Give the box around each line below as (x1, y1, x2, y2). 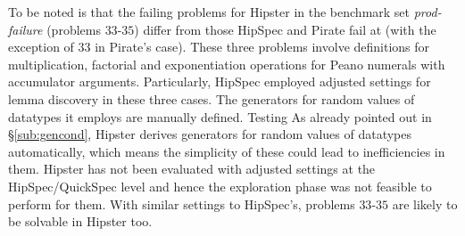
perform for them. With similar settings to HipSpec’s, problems (8, 194, 355, 213)
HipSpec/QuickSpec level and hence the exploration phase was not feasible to (8, 176, 432, 195)
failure (8, 20, 43, 38)
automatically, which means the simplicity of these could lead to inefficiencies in (8, 142, 445, 160)
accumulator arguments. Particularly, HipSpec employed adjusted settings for (8, 72, 431, 91)
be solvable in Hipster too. (8, 212, 153, 231)
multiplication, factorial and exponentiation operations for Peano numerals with (8, 54, 445, 73)
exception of (8, 37, 74, 56)
